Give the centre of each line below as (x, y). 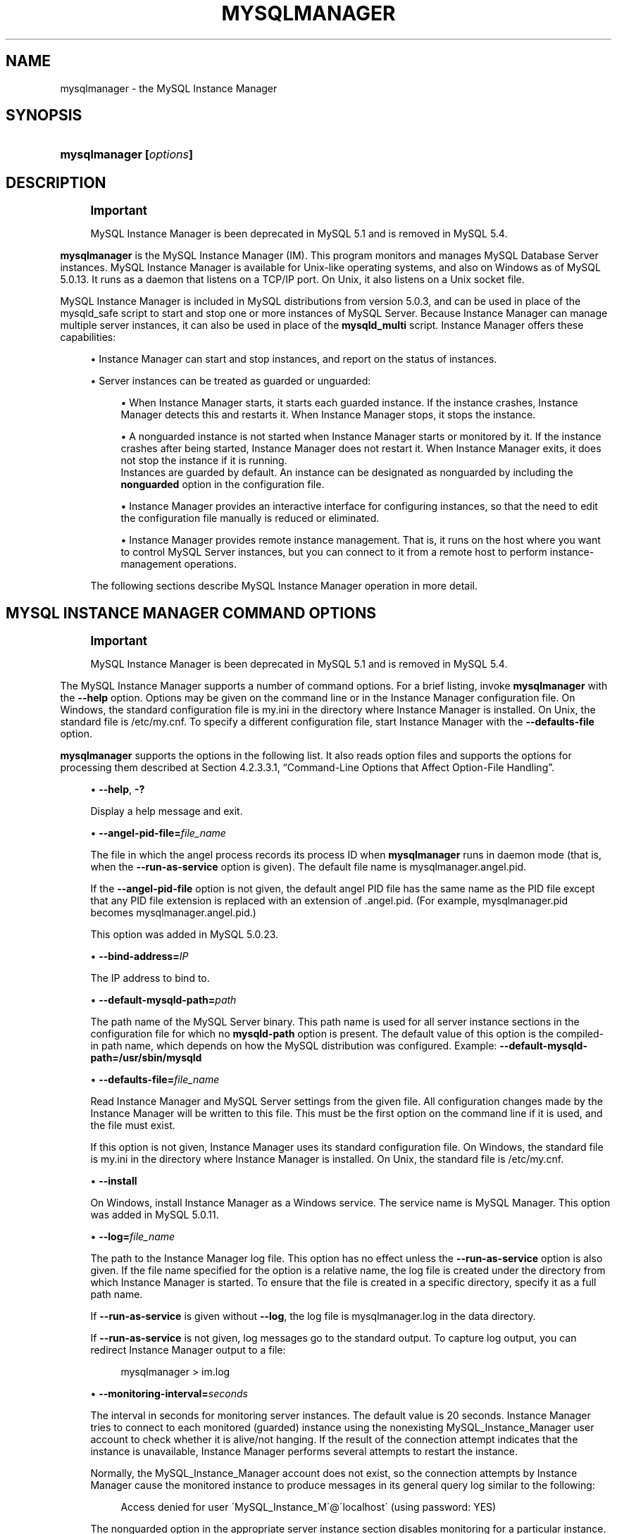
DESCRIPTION (56, 182)
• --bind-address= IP (139, 956)
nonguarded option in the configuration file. (223, 485)
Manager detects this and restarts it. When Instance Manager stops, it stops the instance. (328, 415)
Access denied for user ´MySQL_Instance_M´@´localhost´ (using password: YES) (308, 1507)
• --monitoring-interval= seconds (169, 1394)
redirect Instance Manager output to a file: (188, 1350)
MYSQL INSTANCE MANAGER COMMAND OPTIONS (191, 613)
